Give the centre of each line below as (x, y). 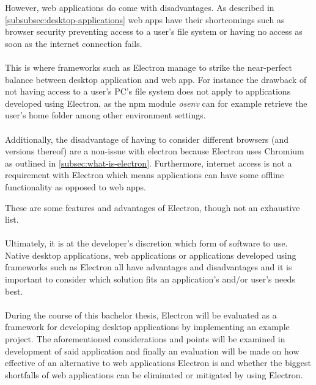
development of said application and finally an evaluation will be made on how (152, 351)
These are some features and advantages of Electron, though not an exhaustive (152, 207)
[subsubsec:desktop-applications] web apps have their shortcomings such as (145, 19)
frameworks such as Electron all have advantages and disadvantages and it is (149, 267)
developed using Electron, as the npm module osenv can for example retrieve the (156, 103)
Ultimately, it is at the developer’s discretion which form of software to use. (146, 243)
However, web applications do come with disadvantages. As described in (140, 7)
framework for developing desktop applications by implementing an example (147, 327)
